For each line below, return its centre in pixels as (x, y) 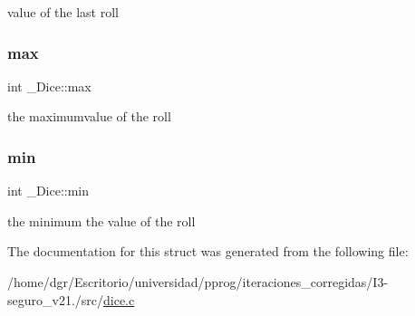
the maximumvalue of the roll (89, 116)
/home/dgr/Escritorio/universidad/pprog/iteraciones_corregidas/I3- (198, 282)
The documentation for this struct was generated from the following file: (208, 251)
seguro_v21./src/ (56, 299)
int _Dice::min (48, 191)
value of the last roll (63, 12)
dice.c (119, 299)
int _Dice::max (49, 86)
